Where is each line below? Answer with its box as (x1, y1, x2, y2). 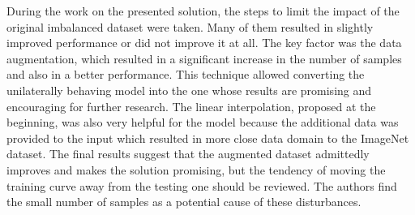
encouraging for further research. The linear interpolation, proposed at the (6, 97, 376, 114)
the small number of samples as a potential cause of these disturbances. (6, 193, 362, 210)
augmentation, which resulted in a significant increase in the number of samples (6, 49, 402, 67)
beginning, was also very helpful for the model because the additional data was (6, 114, 399, 131)
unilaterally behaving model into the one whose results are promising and (6, 81, 372, 98)
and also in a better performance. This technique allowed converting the (6, 66, 365, 83)
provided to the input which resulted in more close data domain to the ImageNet (6, 129, 409, 146)
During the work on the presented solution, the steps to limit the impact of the (6, 2, 400, 19)
